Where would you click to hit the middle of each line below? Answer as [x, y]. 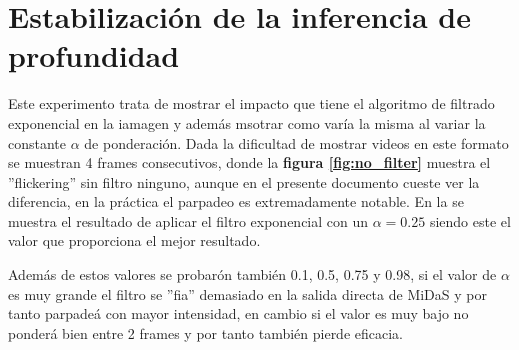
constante [37, 142]
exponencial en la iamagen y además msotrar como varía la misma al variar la [247, 122]
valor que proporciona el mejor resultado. [134, 240]
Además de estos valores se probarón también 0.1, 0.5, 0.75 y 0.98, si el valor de [252, 274]
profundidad [94, 55]
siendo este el [470, 220]
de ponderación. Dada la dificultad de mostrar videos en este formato [296, 142]
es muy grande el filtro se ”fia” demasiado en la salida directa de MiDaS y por [247, 293]
